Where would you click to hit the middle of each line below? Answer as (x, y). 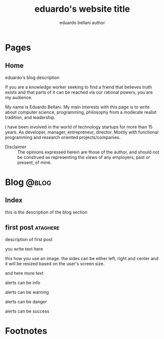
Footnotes (26, 331)
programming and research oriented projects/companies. (63, 137)
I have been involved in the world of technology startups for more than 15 (79, 127)
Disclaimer (16, 147)
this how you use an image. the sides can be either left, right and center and (82, 258)
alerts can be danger (26, 301)
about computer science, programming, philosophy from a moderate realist (81, 112)
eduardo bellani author (82, 23)
